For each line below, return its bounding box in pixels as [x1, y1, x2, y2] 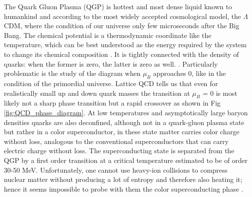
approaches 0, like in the [153, 68, 226, 78]
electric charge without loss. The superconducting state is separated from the [4, 145, 234, 156]
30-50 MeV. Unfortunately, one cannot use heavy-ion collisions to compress [4, 164, 228, 175]
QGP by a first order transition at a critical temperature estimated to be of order [4, 155, 248, 165]
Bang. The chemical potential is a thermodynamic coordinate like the [4, 30, 212, 40]
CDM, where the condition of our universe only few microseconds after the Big [4, 20, 239, 31]
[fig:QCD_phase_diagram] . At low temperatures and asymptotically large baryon [4, 107, 248, 117]
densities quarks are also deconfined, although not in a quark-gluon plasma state [4, 117, 244, 127]
